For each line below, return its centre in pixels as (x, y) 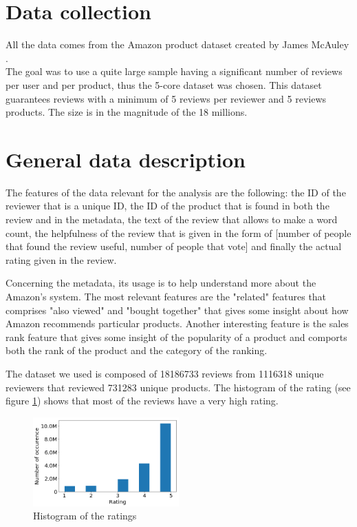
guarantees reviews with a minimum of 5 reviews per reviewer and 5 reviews (166, 98)
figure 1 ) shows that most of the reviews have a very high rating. (142, 401)
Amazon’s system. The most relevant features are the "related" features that (166, 296)
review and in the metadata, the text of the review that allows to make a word (172, 219)
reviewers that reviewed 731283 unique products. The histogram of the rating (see (178, 387)
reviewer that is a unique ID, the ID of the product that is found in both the (167, 206)
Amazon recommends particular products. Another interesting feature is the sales (177, 323)
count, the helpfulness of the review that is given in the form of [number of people (178, 232)
